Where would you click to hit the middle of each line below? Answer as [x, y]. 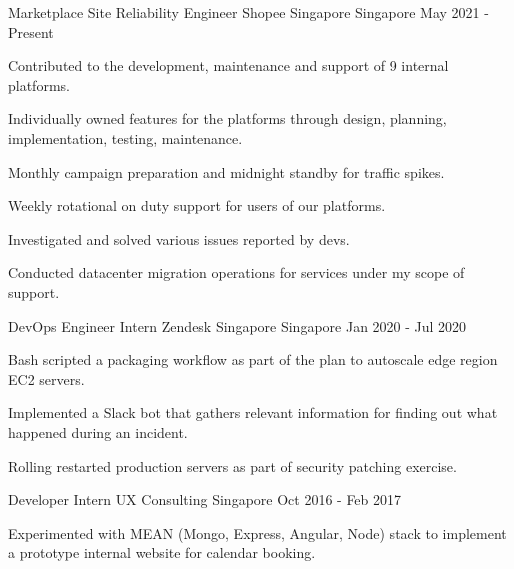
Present [31, 31]
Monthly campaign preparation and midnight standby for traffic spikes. [226, 171]
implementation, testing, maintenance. [125, 137]
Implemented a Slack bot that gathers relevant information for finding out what [253, 412]
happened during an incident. [98, 431]
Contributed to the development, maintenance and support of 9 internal [228, 65]
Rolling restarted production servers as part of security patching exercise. [232, 465]
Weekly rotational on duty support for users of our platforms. [197, 205]
